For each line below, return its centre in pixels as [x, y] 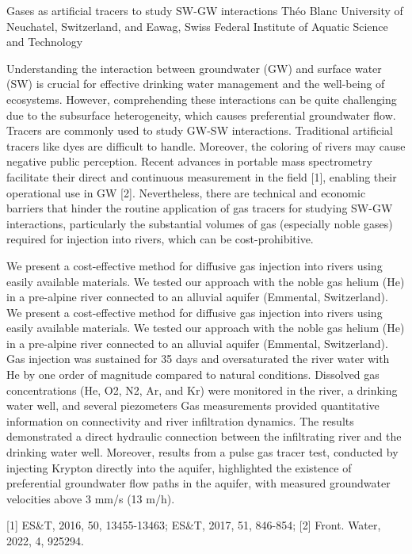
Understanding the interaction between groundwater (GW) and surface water [194, 68]
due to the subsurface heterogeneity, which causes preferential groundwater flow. [201, 115]
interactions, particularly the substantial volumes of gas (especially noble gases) [200, 223]
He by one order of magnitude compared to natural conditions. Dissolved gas [193, 374]
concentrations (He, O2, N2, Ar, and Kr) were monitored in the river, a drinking [202, 390]
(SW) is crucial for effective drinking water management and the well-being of [196, 84]
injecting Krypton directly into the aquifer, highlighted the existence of [179, 467]
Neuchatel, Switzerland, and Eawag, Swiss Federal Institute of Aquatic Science [197, 26]
